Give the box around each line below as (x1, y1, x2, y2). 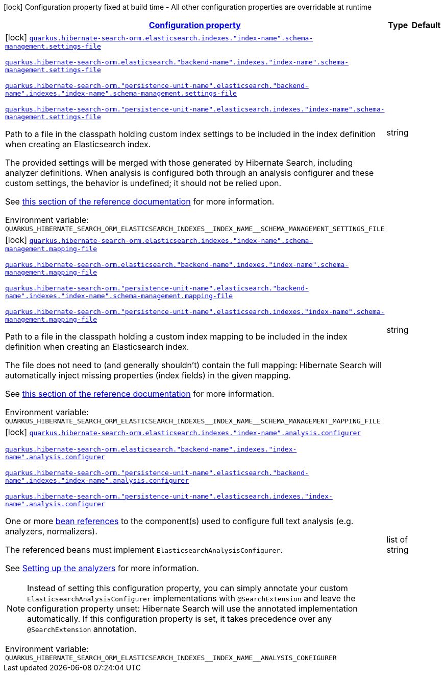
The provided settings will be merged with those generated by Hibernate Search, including (5, 157, 353, 168)
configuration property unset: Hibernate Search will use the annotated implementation (27, 603, 358, 614)
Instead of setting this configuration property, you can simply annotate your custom (27, 583, 348, 593)
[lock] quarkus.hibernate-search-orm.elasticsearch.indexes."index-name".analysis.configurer (5, 427, 361, 437)
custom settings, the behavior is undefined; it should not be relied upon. (5, 178, 282, 188)
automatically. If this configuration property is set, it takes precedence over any (27, 614, 332, 624)
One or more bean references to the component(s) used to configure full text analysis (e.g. (5, 516, 354, 526)
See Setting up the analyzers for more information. (5, 563, 199, 573)
